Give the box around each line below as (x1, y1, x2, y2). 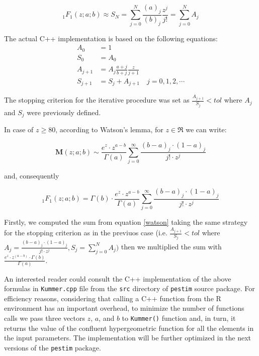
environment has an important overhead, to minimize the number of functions (4, 303, 244, 313)
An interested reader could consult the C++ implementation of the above (4, 273, 231, 284)
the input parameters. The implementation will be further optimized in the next (4, 332, 251, 343)
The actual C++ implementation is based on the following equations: (4, 33, 218, 43)
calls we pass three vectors (4, 312, 85, 323)
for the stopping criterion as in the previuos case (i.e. (4, 227, 167, 237)
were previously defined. (27, 107, 101, 117)
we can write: (186, 124, 227, 135)
